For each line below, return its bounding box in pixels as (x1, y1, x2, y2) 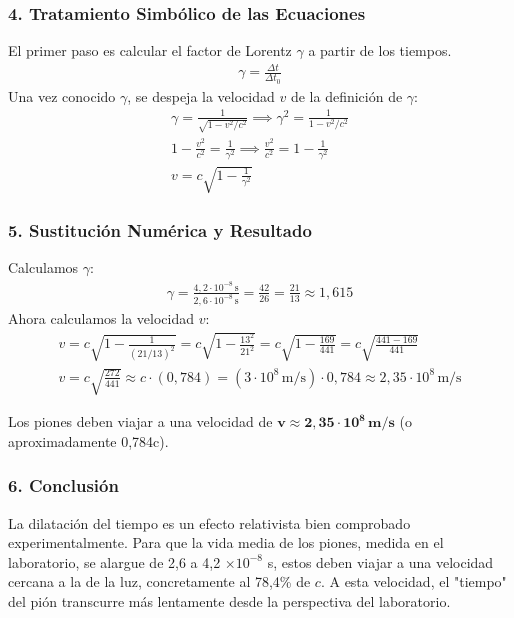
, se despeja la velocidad (127, 85, 275, 106)
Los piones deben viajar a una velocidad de (8, 411, 273, 432)
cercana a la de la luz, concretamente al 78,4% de (8, 571, 311, 592)
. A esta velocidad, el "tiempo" (320, 571, 507, 592)
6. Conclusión (8, 473, 119, 498)
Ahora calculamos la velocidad (8, 307, 195, 328)
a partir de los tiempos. (308, 40, 452, 61)
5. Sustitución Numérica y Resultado (8, 218, 312, 243)
